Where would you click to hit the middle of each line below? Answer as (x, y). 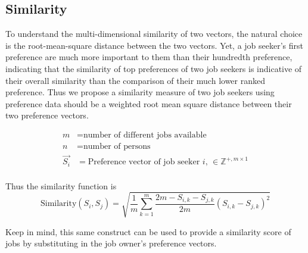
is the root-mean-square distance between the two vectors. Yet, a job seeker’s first (154, 45)
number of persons (117, 146)
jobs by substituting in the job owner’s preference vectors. (111, 243)
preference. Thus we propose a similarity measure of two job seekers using (140, 92)
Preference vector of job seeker (144, 162)
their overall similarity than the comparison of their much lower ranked (135, 80)
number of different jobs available (145, 135)
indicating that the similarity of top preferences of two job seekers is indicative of (154, 68)
